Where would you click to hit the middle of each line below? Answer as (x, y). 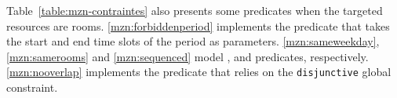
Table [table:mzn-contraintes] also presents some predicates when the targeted (195, 10)
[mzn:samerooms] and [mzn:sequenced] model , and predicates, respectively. (188, 56)
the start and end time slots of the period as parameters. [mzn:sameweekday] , (193, 41)
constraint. (32, 87)
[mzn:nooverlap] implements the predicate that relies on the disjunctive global (199, 72)
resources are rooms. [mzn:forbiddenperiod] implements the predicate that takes (198, 25)
